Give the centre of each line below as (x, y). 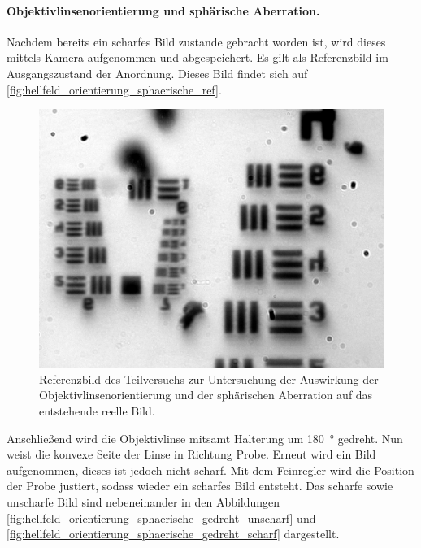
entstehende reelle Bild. (97, 410)
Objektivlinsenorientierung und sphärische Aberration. (163, 10)
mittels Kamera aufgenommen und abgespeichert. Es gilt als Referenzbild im (197, 57)
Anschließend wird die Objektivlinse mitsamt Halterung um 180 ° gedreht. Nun (205, 438)
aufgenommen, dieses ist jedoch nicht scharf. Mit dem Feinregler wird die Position (210, 470)
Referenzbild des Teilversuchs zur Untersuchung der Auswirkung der (209, 378)
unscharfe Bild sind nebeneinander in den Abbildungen (143, 501)
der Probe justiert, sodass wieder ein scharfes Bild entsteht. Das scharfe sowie (200, 486)
